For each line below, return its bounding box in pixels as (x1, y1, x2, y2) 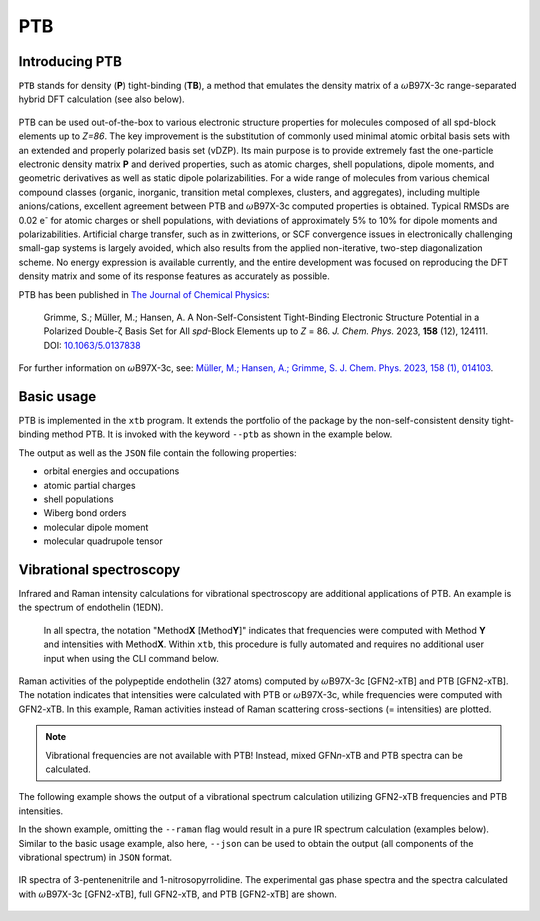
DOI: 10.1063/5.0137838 (43, 339, 141, 351)
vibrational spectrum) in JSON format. (18, 851, 173, 863)
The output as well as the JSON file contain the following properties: (18, 446, 297, 459)
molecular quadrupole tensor (43, 535, 164, 547)
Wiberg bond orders (43, 507, 127, 519)
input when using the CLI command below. (43, 652, 220, 664)
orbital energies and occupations (43, 465, 180, 477)
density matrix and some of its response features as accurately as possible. (18, 270, 330, 282)
